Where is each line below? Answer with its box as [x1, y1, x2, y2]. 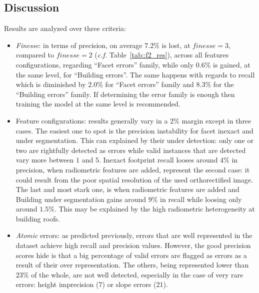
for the [213, 79, 234, 89]
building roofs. [15, 213, 60, 223]
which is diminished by [15, 79, 86, 89]
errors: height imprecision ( [15, 279, 99, 289]
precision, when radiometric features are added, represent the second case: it [15, 164, 250, 174]
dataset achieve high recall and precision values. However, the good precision [15, 240, 251, 250]
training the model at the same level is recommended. [15, 98, 180, 109]
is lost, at [161, 39, 190, 50]
